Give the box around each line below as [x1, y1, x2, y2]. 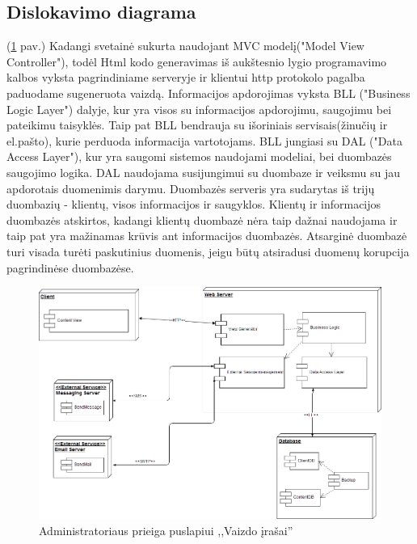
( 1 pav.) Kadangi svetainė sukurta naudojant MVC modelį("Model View [6, 37, 364, 54]
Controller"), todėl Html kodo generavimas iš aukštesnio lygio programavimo [6, 53, 387, 70]
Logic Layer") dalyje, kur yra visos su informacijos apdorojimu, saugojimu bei [6, 100, 392, 117]
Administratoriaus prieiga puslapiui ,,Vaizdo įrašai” [39, 522, 293, 538]
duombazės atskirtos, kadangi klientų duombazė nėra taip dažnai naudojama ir [6, 211, 398, 228]
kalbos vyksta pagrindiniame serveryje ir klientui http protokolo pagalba [6, 69, 365, 86]
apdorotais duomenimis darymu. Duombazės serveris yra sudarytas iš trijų [6, 179, 375, 196]
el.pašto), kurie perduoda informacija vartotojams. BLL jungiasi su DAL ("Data [6, 132, 402, 149]
